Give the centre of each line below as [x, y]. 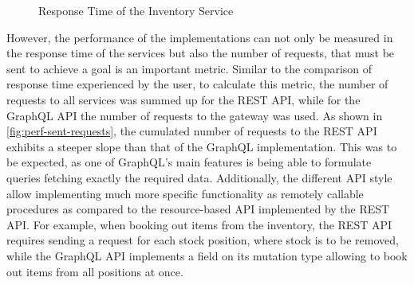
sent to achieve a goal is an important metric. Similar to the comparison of [189, 68]
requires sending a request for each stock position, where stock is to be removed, [203, 240]
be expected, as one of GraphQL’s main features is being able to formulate [189, 162]
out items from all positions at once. [95, 271]
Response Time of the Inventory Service [136, 10]
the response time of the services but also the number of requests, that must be [201, 53]
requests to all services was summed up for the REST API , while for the [183, 99]
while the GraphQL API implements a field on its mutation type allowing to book [207, 255]
